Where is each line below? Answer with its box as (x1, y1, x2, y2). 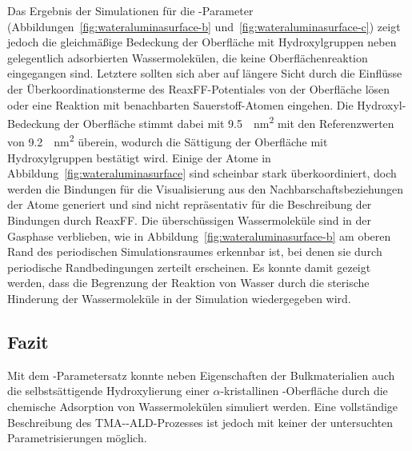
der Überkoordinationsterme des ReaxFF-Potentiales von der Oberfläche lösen (7, 80, 390, 97)
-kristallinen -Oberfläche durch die (220, 382, 388, 399)
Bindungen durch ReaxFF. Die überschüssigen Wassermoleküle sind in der (7, 212, 372, 229)
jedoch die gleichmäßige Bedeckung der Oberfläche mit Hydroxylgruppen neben (7, 34, 397, 50)
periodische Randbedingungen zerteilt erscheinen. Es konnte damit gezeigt (7, 258, 371, 275)
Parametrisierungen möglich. (7, 429, 147, 446)
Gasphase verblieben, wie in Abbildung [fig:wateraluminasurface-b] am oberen (7, 227, 391, 244)
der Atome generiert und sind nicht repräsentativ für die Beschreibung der (7, 196, 372, 213)
